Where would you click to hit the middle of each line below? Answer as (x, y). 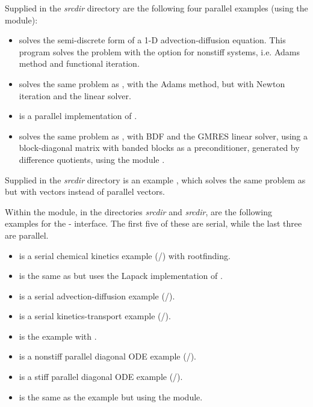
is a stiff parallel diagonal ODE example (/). (101, 377)
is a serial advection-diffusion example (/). (97, 295)
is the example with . (58, 336)
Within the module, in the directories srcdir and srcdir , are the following (138, 211)
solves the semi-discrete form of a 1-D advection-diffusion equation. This (152, 40)
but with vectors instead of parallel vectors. (85, 191)
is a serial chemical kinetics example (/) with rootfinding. (125, 255)
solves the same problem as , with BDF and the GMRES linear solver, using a (163, 136)
